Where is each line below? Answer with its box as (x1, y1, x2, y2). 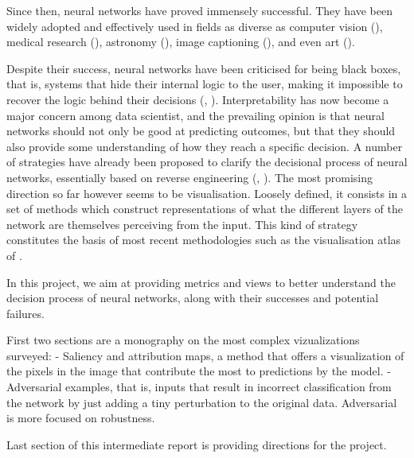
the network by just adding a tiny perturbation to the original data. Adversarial (6, 394, 397, 410)
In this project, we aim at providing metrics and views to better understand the (6, 274, 396, 290)
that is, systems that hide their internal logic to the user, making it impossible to (6, 76, 403, 92)
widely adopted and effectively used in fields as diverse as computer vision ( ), (6, 17, 383, 34)
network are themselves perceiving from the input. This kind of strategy (6, 215, 358, 232)
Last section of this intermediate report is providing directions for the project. (6, 436, 387, 452)
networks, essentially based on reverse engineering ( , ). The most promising (6, 169, 373, 185)
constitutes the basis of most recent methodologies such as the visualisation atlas (6, 231, 401, 248)
